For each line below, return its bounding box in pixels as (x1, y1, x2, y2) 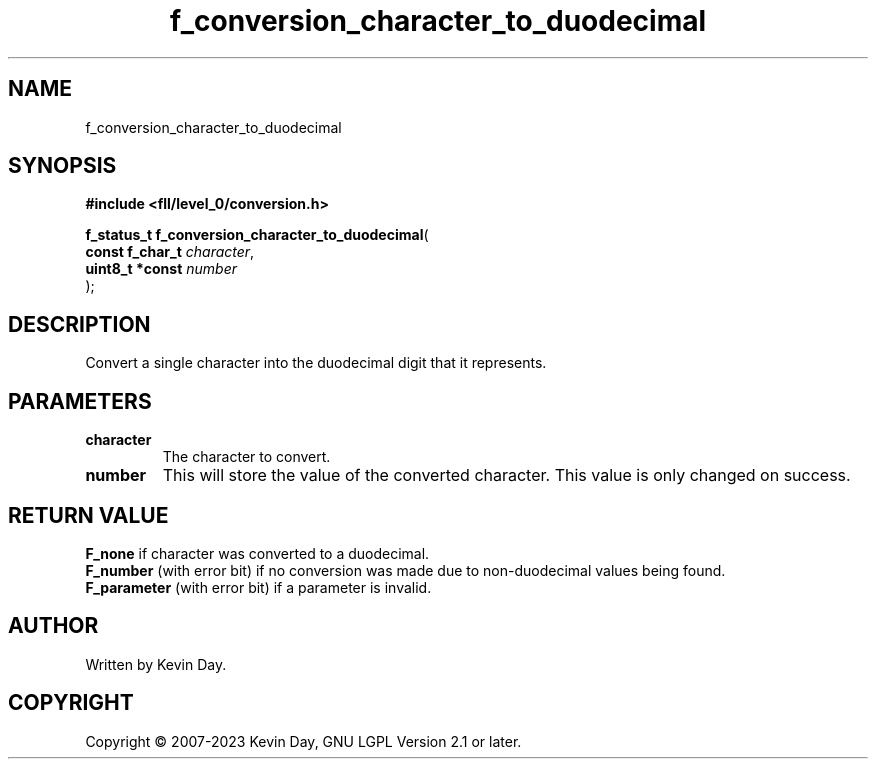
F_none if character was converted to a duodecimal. (85, 544, 430, 562)
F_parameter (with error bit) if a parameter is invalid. (85, 578, 432, 596)
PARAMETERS (8, 388, 152, 414)
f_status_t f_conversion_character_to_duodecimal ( (85, 226, 429, 244)
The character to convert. (162, 448, 331, 466)
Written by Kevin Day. (85, 655, 227, 673)
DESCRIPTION (8, 311, 151, 337)
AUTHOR (8, 613, 99, 639)
